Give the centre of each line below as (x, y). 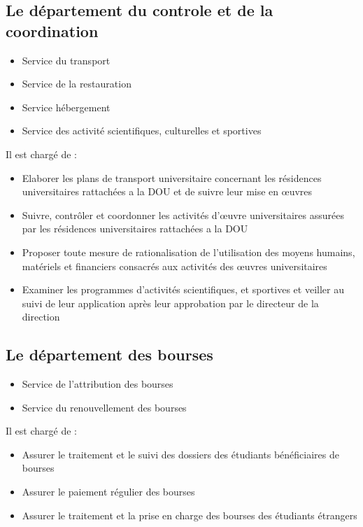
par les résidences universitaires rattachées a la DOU (135, 229)
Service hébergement (66, 107)
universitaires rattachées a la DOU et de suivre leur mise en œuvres (167, 191)
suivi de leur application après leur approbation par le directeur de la (170, 303)
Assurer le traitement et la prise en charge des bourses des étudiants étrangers (190, 515)
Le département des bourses (109, 354)
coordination (52, 30)
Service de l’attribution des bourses (98, 384)
